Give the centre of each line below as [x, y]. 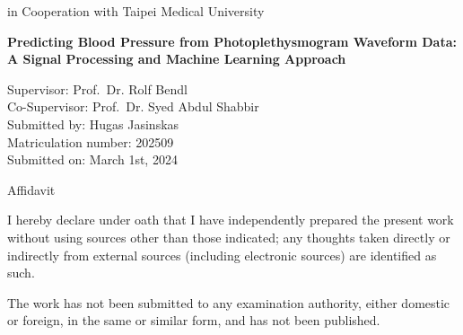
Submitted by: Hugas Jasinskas [93, 123]
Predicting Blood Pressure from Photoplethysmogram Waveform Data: [232, 41]
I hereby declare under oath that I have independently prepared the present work [231, 220]
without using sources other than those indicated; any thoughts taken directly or [229, 237]
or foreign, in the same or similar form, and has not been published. [194, 320]
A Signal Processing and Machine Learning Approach [177, 59]
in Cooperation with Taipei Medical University [136, 11]
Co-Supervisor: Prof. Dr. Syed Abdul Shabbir [133, 106]
